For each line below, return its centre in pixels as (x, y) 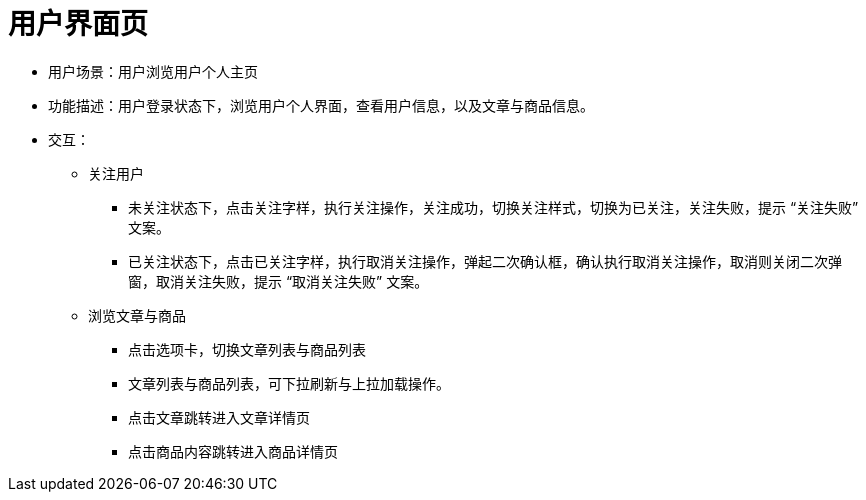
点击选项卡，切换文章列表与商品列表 (247, 349)
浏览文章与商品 (137, 315)
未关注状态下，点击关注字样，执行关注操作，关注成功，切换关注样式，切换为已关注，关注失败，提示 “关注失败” (493, 207)
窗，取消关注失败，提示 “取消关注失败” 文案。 (278, 281)
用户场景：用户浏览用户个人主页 (153, 71)
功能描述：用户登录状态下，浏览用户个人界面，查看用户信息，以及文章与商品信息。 (321, 105)
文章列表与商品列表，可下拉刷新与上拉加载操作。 (289, 383)
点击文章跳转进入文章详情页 (219, 417)
